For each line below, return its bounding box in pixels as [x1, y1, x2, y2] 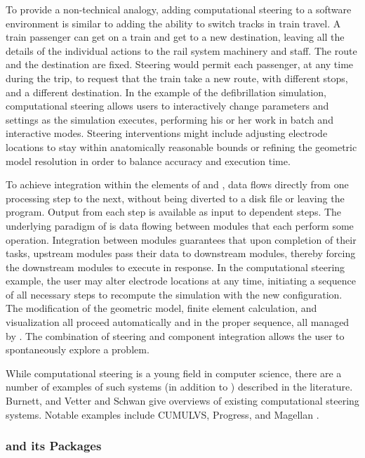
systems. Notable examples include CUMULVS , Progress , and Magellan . [6, 407, 319, 421]
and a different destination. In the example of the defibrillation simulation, [6, 84, 326, 99]
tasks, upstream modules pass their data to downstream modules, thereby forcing [6, 246, 356, 261]
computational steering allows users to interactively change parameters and [6, 98, 329, 113]
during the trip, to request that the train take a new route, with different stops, [6, 70, 348, 85]
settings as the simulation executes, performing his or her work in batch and [6, 112, 333, 126]
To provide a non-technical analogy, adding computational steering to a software [6, 2, 352, 16]
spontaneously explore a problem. [6, 342, 150, 357]
